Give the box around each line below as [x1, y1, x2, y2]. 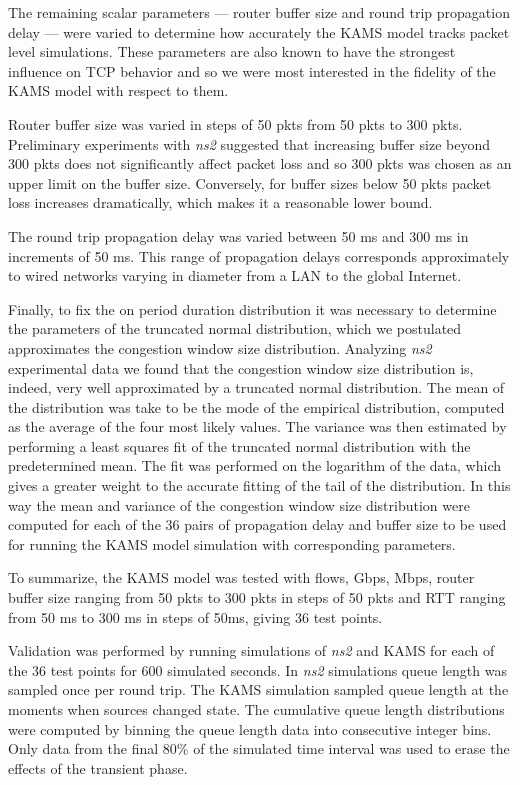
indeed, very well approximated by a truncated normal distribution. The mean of [8, 377, 505, 398]
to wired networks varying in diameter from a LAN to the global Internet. [8, 265, 462, 286]
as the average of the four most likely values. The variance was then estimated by [8, 416, 507, 437]
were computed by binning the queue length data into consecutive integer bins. [8, 718, 492, 739]
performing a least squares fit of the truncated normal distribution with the [8, 435, 471, 456]
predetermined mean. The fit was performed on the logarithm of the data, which [8, 455, 501, 476]
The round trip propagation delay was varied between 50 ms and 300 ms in [8, 225, 469, 246]
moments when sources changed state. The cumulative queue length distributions [8, 699, 505, 719]
